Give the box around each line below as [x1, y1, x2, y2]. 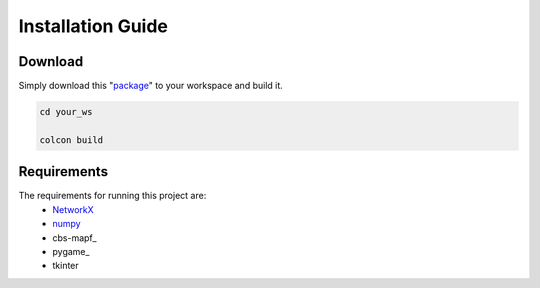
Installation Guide [18, 15, 169, 37]
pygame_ [52, 245, 90, 257]
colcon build [39, 134, 104, 145]
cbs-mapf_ [52, 231, 97, 244]
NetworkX [52, 203, 94, 215]
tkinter [52, 260, 79, 272]
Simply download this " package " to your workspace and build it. [18, 80, 284, 92]
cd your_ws [39, 106, 93, 118]
